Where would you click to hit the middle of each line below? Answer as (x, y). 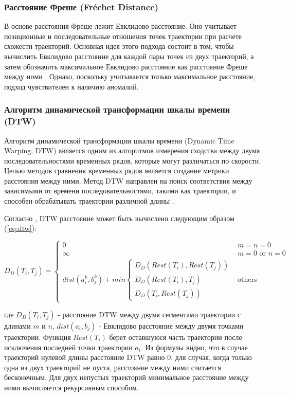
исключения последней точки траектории (68, 347)
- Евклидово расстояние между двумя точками (171, 326)
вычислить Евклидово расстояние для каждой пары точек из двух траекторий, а (129, 56)
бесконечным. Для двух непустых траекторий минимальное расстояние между (126, 377)
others (247, 280)
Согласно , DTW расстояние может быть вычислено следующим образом (119, 218)
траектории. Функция (38, 337)
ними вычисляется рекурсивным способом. (71, 387)
